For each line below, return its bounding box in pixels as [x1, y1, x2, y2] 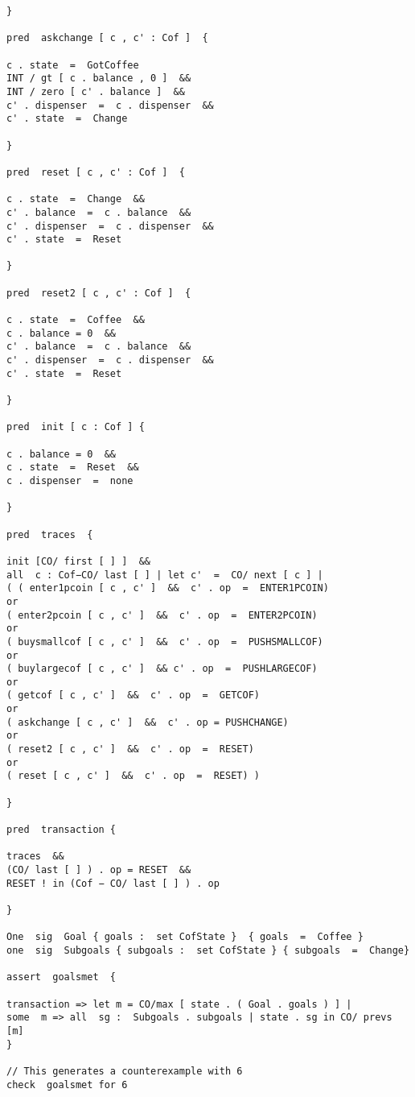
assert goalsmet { [6, 971, 117, 983]
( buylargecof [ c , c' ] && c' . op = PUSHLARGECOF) [6, 663, 318, 675]
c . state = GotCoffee [6, 59, 139, 71]
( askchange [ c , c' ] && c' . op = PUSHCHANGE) [6, 716, 289, 728]
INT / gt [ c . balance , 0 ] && [6, 72, 191, 85]
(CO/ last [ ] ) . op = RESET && [6, 864, 191, 876]
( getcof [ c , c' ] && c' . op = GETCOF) [6, 689, 260, 702]
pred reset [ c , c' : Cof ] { [6, 166, 185, 178]
